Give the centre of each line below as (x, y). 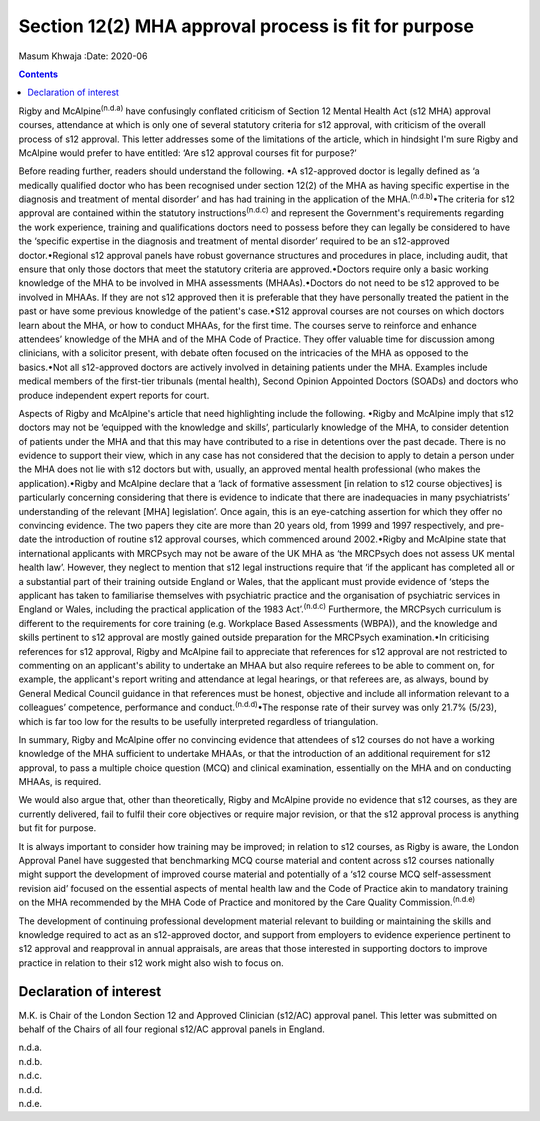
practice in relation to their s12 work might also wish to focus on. (151, 962)
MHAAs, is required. (60, 782)
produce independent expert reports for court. (114, 395)
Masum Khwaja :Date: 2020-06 (83, 56)
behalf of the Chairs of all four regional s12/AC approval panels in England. (171, 1029)
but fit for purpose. (57, 828)
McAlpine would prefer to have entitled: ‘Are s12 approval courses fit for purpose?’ (187, 152)
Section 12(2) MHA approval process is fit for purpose (246, 26)
